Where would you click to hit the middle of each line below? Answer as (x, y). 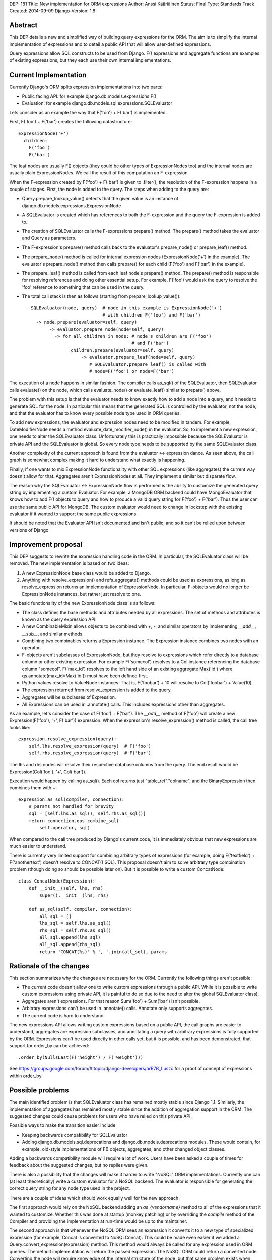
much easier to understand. (38, 846)
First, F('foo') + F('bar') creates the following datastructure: (71, 121)
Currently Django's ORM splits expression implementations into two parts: (86, 87)
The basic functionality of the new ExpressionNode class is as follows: (82, 603)
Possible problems (39, 1090)
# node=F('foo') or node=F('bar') (132, 371)
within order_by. (26, 1076)
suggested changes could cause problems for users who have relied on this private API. (101, 1116)
